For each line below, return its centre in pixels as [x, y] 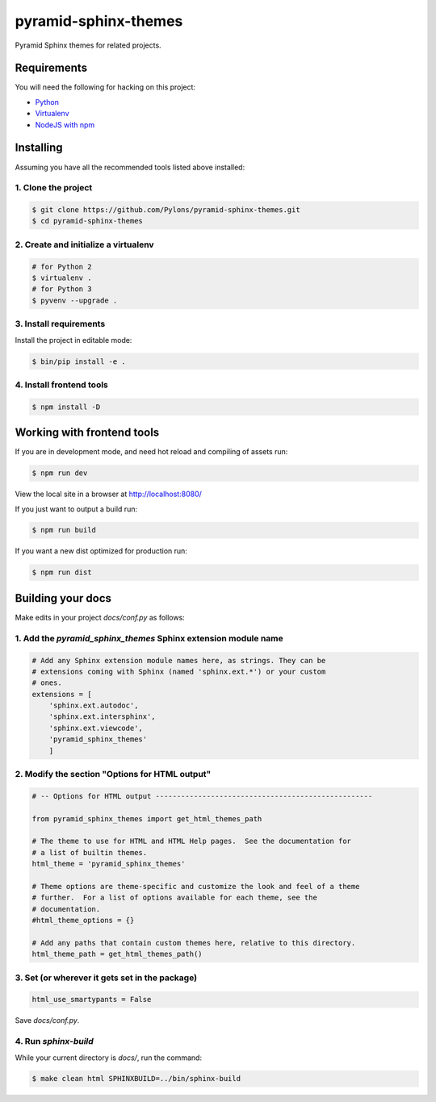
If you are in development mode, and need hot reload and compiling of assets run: [151, 452]
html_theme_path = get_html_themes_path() [117, 954]
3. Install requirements [60, 324]
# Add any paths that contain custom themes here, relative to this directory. [194, 943]
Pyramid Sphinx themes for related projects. [88, 45]
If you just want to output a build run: [76, 509]
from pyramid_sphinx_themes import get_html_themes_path [147, 818]
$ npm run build [64, 530]
